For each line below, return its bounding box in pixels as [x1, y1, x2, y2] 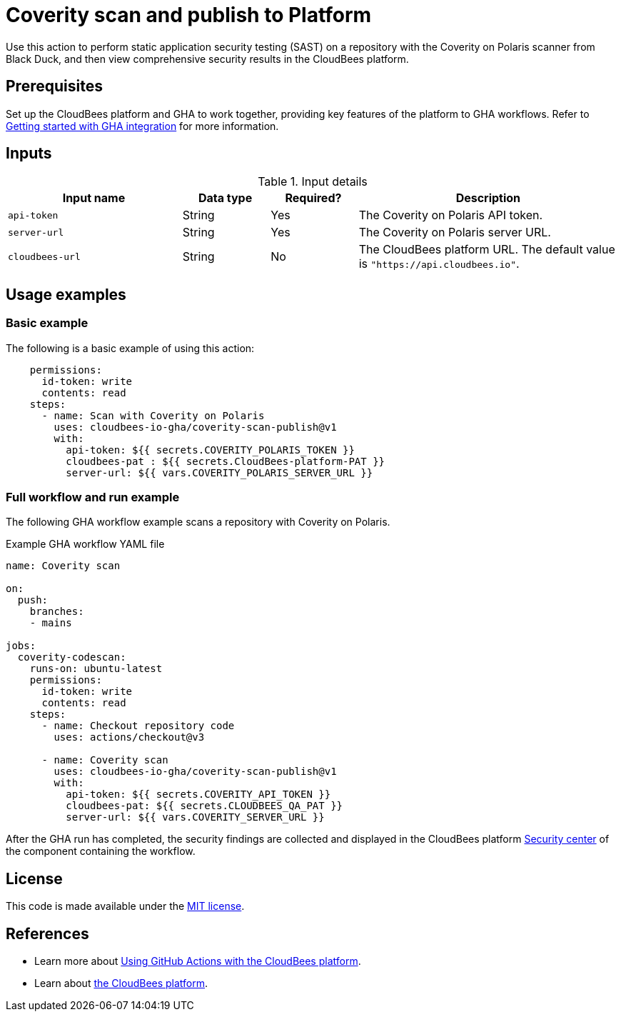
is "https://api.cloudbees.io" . [358, 256, 520, 271]
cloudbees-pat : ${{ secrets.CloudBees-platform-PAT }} [66, 455, 385, 467]
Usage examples [6, 285, 126, 304]
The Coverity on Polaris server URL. [358, 225, 551, 240]
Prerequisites [6, 77, 103, 96]
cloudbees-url [8, 251, 81, 262]
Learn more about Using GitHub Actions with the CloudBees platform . [34, 955, 361, 968]
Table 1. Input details [258, 174, 368, 189]
